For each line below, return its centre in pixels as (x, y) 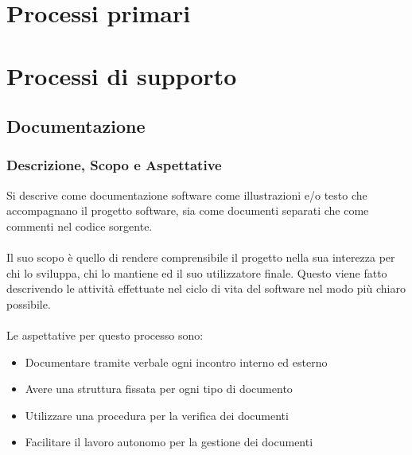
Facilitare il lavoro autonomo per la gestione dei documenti (169, 442)
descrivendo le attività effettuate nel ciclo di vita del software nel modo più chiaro (206, 288)
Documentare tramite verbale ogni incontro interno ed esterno (176, 362)
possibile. (29, 303)
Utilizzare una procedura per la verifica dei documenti (157, 415)
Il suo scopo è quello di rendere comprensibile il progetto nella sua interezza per (201, 257)
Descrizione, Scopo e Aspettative (114, 165)
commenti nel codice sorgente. (80, 226)
